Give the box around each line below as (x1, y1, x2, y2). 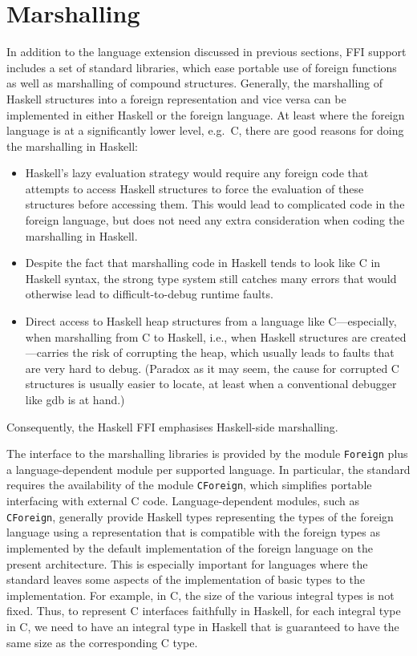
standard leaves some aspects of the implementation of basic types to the (6, 571, 365, 588)
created (370, 328, 407, 345)
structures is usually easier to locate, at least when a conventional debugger (25, 375, 397, 392)
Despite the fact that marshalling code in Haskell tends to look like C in (25, 254, 381, 271)
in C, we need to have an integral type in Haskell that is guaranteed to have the (6, 618, 399, 634)
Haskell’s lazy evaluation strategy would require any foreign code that (25, 164, 369, 181)
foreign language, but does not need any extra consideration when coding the (25, 212, 405, 229)
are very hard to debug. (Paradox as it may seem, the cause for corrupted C (25, 359, 399, 376)
